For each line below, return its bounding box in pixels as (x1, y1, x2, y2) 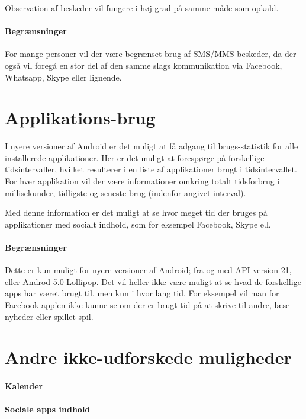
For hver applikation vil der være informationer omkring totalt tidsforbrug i (5, 175, 280, 187)
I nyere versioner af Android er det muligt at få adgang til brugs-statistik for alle (5, 140, 298, 152)
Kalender (5, 380, 43, 392)
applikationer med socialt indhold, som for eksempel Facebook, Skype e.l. (5, 218, 271, 230)
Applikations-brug (5, 105, 156, 130)
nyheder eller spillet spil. (5, 310, 94, 322)
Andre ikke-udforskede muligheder (5, 345, 292, 369)
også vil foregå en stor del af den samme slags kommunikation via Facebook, (5, 59, 282, 71)
